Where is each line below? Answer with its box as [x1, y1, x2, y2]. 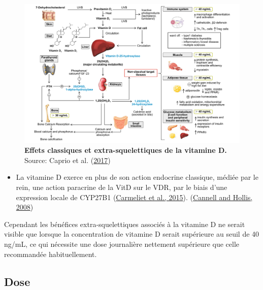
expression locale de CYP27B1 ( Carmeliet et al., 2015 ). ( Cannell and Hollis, [16, 191, 253, 202]
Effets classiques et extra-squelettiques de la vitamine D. [24, 145, 227, 155]
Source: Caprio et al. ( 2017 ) [24, 154, 111, 165]
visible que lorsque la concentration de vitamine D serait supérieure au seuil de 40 [4, 229, 259, 239]
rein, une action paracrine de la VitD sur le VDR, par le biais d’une [16, 182, 227, 192]
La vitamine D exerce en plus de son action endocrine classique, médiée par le [16, 172, 258, 182]
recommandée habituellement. [4, 248, 97, 259]
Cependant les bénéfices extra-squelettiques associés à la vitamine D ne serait [4, 218, 245, 229]
